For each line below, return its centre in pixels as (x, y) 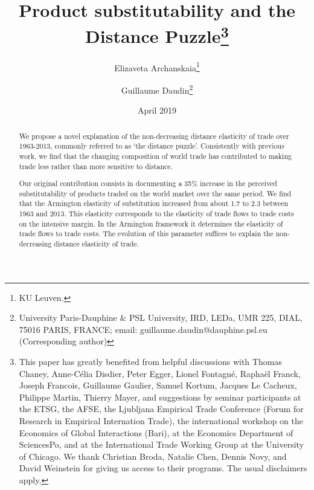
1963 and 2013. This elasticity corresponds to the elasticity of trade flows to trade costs (156, 214)
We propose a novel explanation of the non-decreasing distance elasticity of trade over (154, 136)
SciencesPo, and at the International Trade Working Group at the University (162, 444)
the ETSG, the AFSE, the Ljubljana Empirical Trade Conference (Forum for (161, 409)
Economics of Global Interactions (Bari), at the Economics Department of (156, 432)
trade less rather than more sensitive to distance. (96, 166)
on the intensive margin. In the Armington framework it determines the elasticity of (151, 223)
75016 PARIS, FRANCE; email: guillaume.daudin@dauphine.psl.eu (143, 329)
